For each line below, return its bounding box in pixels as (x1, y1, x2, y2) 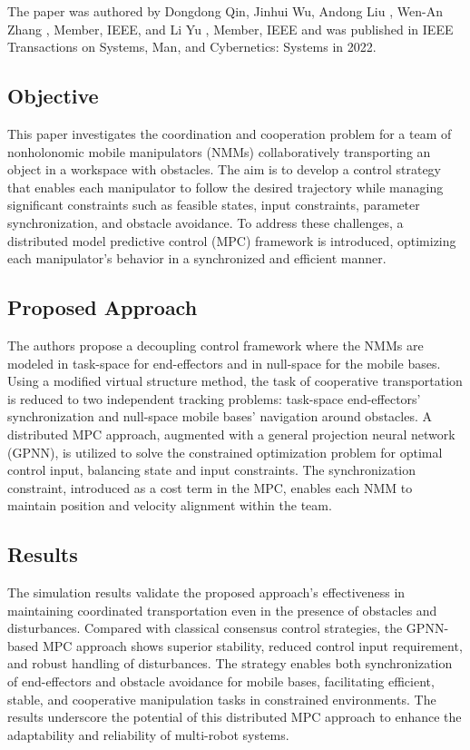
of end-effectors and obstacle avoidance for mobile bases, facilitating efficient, (7, 672, 435, 691)
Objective (7, 82, 99, 110)
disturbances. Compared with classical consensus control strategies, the (7, 618, 403, 637)
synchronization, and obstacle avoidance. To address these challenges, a (7, 212, 404, 232)
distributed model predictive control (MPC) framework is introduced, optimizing (7, 231, 456, 250)
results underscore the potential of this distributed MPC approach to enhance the (7, 707, 462, 726)
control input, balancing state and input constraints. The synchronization (7, 460, 416, 479)
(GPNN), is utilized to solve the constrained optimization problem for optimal (7, 442, 443, 461)
